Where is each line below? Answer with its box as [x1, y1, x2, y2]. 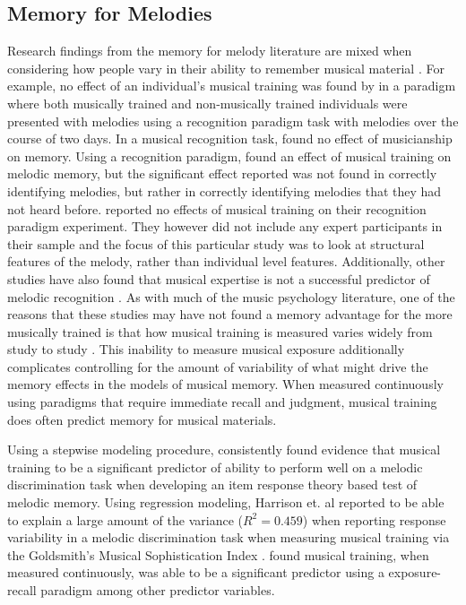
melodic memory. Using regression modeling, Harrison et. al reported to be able [7, 493, 444, 512]
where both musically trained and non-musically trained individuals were [7, 93, 408, 112]
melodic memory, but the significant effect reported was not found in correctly [7, 164, 437, 183]
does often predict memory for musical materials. [7, 410, 277, 428]
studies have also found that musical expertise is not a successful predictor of [7, 269, 430, 288]
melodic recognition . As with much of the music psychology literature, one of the [7, 287, 455, 306]
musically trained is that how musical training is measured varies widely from [7, 322, 433, 341]
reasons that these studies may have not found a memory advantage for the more [7, 305, 453, 324]
